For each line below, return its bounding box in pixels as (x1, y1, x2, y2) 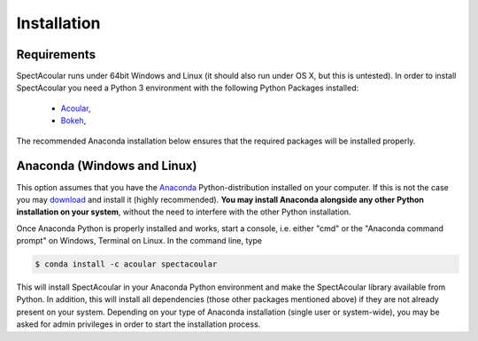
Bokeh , (60, 115, 87, 126)
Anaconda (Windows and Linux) (16, 159, 197, 174)
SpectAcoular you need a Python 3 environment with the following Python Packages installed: (16, 82, 359, 93)
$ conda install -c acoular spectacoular (35, 260, 218, 269)
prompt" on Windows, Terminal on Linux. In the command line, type (16, 236, 263, 246)
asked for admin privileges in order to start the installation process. (16, 319, 261, 329)
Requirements (16, 47, 96, 62)
